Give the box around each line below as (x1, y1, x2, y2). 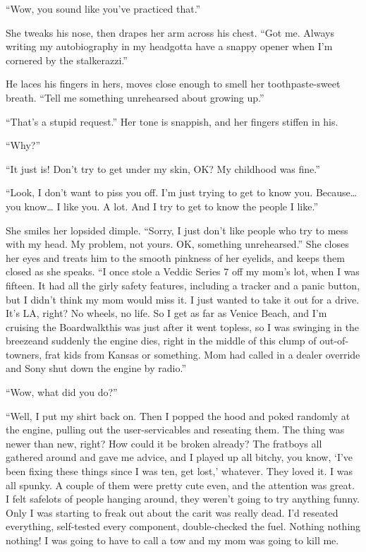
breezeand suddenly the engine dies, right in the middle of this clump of (6, 333, 317, 348)
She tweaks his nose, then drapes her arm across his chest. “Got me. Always (6, 25, 334, 40)
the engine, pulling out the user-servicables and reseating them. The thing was (6, 422, 345, 437)
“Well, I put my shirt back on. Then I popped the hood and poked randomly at (6, 408, 350, 423)
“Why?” (6, 138, 40, 152)
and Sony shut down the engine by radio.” (6, 361, 187, 376)
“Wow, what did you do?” (6, 385, 118, 400)
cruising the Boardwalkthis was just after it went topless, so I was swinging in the (6, 319, 360, 334)
